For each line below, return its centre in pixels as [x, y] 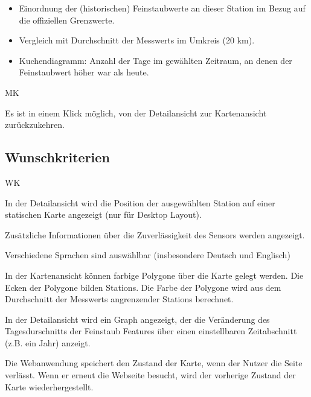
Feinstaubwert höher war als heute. [84, 72]
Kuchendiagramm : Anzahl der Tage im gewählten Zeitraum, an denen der [155, 60]
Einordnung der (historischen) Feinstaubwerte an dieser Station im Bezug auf [162, 8]
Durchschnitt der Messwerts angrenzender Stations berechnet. [119, 299]
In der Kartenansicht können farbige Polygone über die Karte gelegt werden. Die [154, 275]
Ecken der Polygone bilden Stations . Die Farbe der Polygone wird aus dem [143, 287]
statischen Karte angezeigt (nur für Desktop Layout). [103, 214]
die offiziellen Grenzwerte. [67, 20]
